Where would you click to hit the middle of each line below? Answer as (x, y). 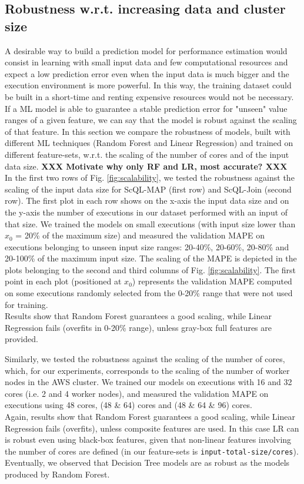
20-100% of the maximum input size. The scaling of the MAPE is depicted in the (151, 258)
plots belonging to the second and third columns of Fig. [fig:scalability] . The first (150, 269)
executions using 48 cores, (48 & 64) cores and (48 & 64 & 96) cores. (128, 405)
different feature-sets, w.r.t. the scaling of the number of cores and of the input (147, 154)
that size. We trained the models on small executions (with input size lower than (150, 223)
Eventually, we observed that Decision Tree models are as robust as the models (147, 463)
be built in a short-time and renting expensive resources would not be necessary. (149, 96)
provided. (21, 339)
